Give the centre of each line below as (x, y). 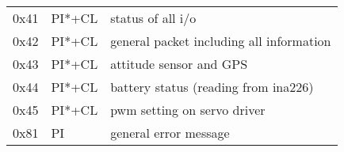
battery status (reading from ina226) (212, 87)
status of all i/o (153, 18)
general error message (170, 133)
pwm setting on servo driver (188, 110)
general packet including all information (221, 41)
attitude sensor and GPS (179, 64)
